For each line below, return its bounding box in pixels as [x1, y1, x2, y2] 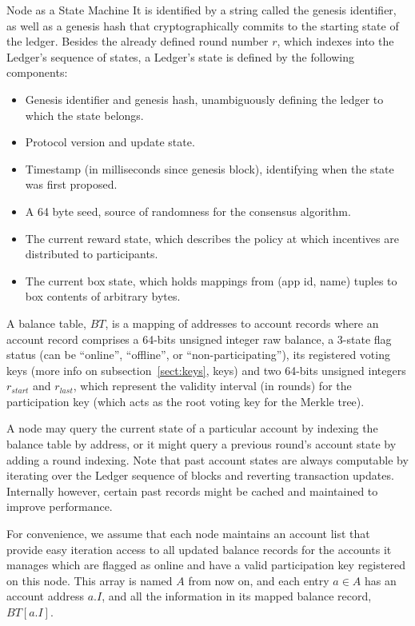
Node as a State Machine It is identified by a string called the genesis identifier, [6, 2, 397, 18]
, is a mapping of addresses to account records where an [105, 314, 379, 331]
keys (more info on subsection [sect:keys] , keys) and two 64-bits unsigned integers [6, 361, 406, 378]
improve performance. [6, 498, 113, 515]
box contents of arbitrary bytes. [25, 288, 181, 305]
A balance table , [6, 314, 86, 331]
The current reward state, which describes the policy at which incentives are [25, 229, 399, 246]
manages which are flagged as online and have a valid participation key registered [6, 556, 405, 573]
